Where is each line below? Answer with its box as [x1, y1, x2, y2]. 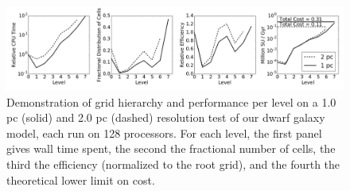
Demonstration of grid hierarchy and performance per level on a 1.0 [6, 93, 336, 110]
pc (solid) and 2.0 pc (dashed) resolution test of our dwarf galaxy [6, 109, 325, 126]
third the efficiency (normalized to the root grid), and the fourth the [6, 155, 340, 172]
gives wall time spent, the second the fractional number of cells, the [6, 140, 336, 157]
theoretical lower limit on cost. [6, 171, 155, 188]
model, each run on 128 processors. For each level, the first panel [6, 124, 322, 141]
